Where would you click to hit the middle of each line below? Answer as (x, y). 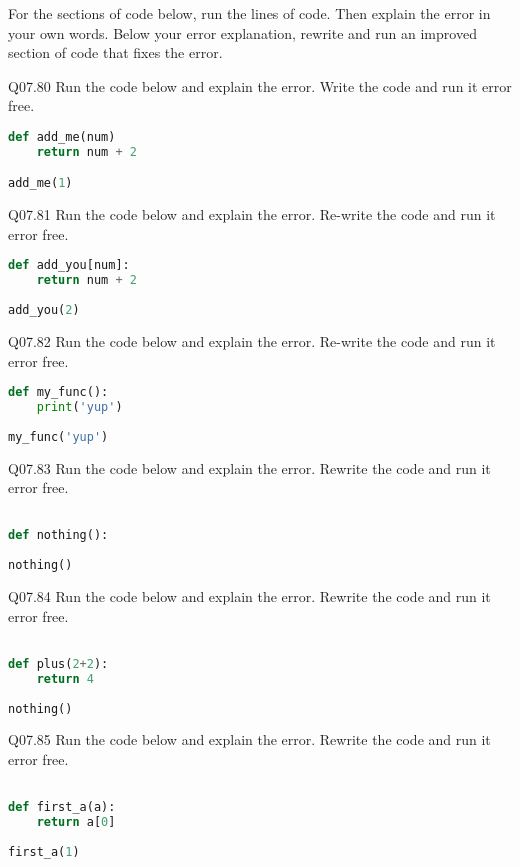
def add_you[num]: (69, 265)
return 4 (65, 678)
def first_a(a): (62, 807)
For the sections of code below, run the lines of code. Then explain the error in (249, 13)
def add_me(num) (62, 136)
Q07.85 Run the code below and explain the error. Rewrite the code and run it (249, 739)
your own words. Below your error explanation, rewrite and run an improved (242, 32)
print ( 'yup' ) (79, 407)
